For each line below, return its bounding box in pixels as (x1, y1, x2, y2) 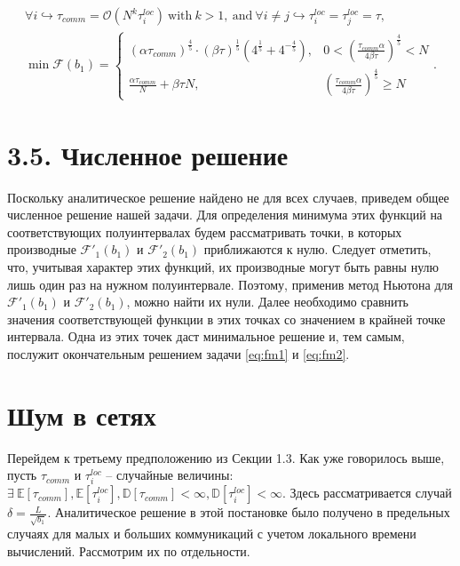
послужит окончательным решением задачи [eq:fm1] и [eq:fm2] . (7, 344, 350, 363)
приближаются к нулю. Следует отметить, (203, 240, 432, 259)
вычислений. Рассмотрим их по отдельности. (7, 541, 250, 560)
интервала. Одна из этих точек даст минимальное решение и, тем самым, (7, 327, 405, 346)
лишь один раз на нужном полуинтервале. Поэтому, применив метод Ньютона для (7, 275, 454, 293)
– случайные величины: (106, 466, 234, 484)
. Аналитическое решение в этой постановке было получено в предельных (47, 503, 450, 522)
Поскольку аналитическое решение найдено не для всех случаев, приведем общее (7, 187, 449, 206)
